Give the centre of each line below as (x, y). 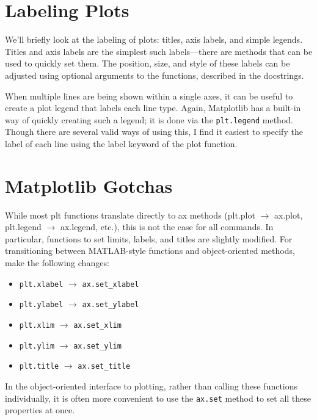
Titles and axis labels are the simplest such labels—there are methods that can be (159, 51)
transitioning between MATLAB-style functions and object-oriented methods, (150, 251)
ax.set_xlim (97, 325)
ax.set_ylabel (111, 305)
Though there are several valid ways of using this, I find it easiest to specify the (154, 132)
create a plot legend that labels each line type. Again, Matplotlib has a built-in (153, 108)
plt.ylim (37, 346)
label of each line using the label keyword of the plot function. (121, 143)
